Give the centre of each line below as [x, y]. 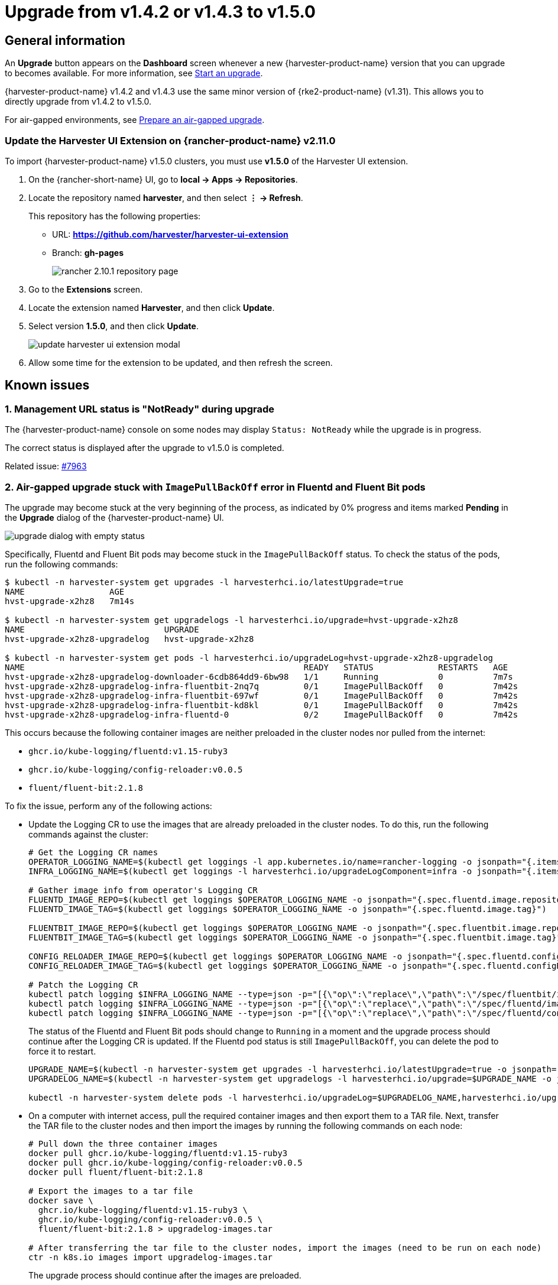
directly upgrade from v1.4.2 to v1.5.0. [78, 102]
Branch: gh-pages [88, 252]
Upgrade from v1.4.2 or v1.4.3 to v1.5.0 [160, 12]
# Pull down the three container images [123, 1143]
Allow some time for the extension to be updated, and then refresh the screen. [181, 362]
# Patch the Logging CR [83, 984]
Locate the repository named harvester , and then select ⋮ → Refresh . [166, 197]
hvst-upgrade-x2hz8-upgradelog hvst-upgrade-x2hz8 [129, 639]
